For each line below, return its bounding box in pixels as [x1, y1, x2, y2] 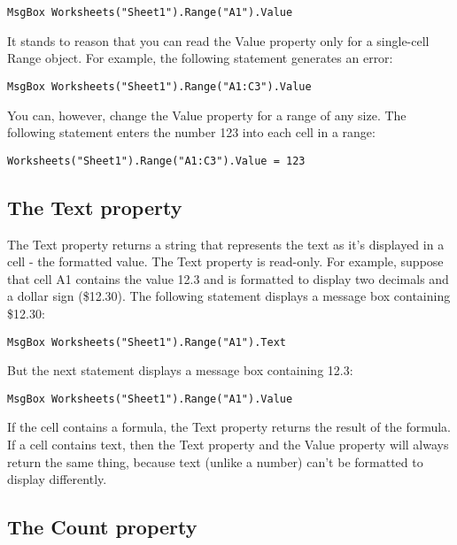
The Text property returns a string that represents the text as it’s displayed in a [7, 234, 445, 253]
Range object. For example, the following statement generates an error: [7, 49, 393, 67]
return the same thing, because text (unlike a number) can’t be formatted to [7, 452, 423, 471]
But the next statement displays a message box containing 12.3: [7, 361, 353, 380]
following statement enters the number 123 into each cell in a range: [7, 123, 376, 142]
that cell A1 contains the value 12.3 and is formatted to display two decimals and [7, 269, 449, 288]
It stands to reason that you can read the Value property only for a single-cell [7, 31, 430, 50]
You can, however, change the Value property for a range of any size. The [7, 105, 407, 124]
